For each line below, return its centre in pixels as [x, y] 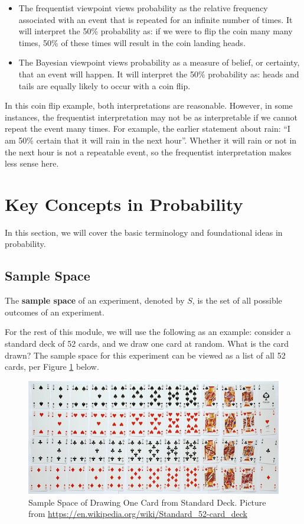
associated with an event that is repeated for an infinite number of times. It [156, 19]
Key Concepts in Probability [124, 204]
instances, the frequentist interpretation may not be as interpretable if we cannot [151, 117]
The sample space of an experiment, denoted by [95, 300]
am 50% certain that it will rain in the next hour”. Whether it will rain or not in [151, 140]
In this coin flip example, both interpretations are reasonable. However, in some [149, 105]
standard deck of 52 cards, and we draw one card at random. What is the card [147, 344]
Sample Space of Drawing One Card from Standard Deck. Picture [147, 502]
